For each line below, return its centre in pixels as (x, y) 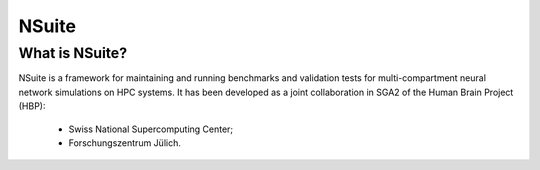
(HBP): (32, 106)
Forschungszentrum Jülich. (125, 142)
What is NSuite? (73, 53)
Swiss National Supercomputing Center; (151, 129)
